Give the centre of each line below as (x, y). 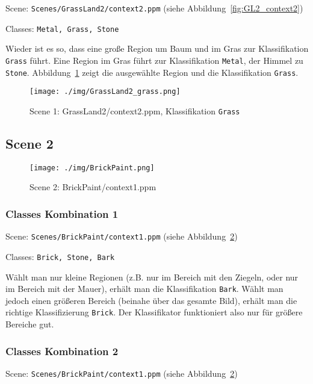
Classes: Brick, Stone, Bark (60, 256)
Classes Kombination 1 (62, 213)
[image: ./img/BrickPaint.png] (92, 168)
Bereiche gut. (30, 324)
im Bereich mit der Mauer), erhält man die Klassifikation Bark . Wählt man (144, 289)
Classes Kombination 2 (62, 351)
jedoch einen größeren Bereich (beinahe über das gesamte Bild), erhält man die (151, 300)
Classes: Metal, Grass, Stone (62, 28)
